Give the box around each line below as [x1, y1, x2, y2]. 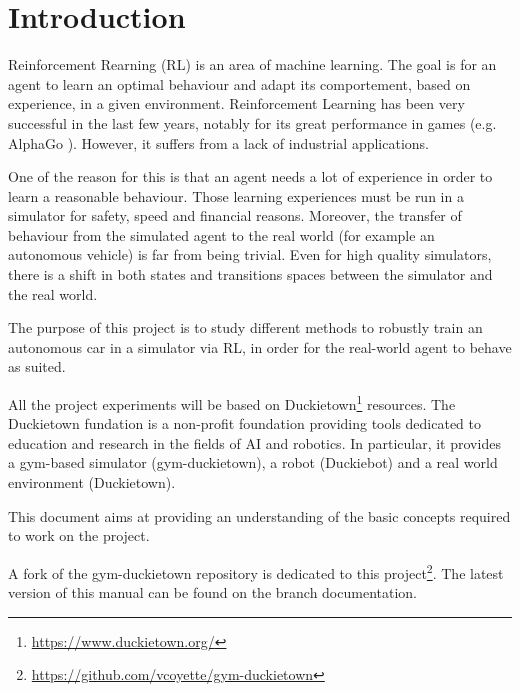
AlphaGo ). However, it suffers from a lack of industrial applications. [8, 132, 429, 153]
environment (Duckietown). [8, 472, 176, 493]
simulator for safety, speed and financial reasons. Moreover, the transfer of [8, 205, 462, 226]
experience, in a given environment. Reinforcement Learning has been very [8, 93, 465, 114]
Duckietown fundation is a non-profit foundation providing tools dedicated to [8, 413, 482, 434]
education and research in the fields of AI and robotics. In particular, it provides [8, 432, 501, 453]
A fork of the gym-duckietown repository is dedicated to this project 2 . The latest [8, 559, 504, 583]
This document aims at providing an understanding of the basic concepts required [8, 505, 511, 526]
